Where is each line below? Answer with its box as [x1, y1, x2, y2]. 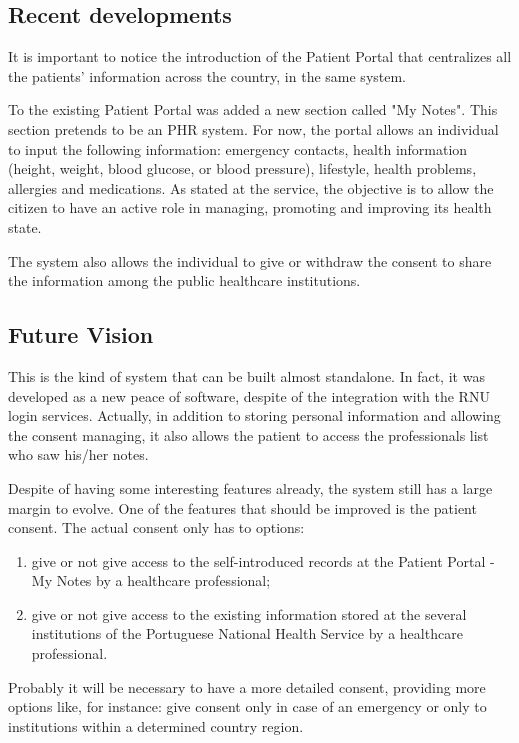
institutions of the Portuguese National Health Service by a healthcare [31, 623, 463, 644]
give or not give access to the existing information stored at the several [31, 603, 467, 624]
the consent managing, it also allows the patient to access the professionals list [8, 424, 489, 445]
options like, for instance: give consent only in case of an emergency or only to [8, 696, 487, 717]
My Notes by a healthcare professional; [31, 570, 271, 591]
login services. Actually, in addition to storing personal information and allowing [8, 405, 501, 426]
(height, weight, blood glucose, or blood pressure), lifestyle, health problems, [8, 158, 477, 179]
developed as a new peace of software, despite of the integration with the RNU [8, 385, 490, 406]
